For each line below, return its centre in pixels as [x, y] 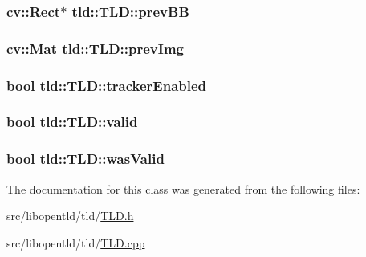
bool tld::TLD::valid [72, 122]
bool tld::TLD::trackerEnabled [107, 85]
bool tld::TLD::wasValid [85, 159]
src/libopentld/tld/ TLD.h [70, 216]
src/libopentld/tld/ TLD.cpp [76, 242]
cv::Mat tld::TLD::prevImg [95, 48]
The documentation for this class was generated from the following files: [183, 188]
